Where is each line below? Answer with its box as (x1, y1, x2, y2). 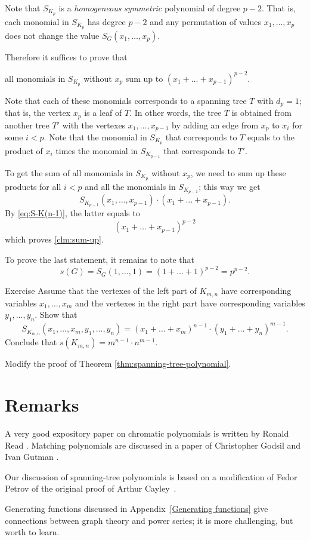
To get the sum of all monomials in (5, 166, 133, 179)
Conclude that (5, 336, 57, 348)
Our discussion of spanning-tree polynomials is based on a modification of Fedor (5, 470, 297, 483)
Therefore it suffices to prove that (5, 50, 128, 63)
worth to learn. (5, 526, 60, 538)
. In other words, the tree (129, 106, 222, 119)
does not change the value (5, 29, 100, 41)
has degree (87, 15, 126, 27)
